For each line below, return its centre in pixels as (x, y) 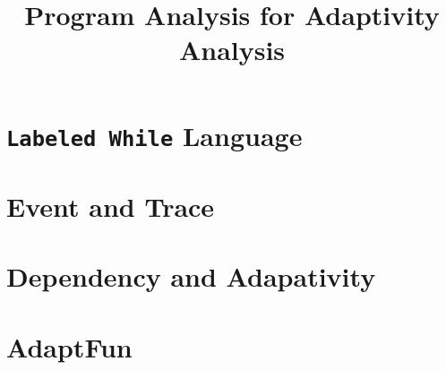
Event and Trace (111, 207)
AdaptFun (69, 346)
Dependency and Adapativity (191, 276)
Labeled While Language (154, 135)
